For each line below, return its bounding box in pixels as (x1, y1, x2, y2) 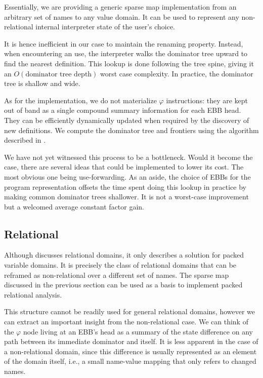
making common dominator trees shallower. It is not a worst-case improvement (4, 191, 249, 202)
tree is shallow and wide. (4, 78, 80, 89)
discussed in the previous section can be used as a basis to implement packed (4, 279, 243, 290)
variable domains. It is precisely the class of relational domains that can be (4, 260, 237, 270)
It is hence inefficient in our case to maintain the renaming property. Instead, (4, 38, 243, 49)
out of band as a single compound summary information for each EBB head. (4, 105, 241, 115)
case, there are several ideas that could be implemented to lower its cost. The (4, 161, 244, 172)
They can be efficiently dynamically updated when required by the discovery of (4, 114, 249, 125)
